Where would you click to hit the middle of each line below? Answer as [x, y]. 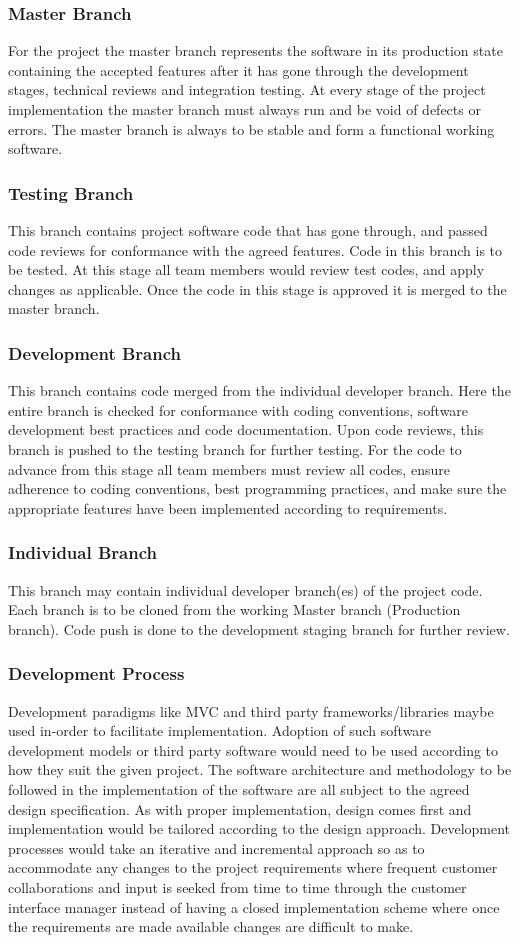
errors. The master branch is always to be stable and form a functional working [251, 128]
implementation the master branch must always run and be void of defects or [244, 109]
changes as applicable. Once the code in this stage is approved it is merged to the [257, 288]
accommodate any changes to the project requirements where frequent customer [253, 867]
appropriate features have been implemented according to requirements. [228, 507]
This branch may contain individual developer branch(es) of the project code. [245, 589]
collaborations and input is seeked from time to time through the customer [237, 886]
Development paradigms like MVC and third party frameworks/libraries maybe [251, 710]
